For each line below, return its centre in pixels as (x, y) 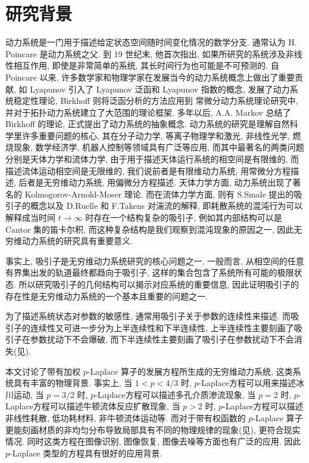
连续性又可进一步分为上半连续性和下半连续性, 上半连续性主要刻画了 (162, 327)
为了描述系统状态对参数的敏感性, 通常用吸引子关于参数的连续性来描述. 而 (148, 316)
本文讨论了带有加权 (43, 371)
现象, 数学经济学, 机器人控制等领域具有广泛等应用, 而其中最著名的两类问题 (159, 147)
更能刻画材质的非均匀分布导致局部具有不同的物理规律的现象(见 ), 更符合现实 (153, 429)
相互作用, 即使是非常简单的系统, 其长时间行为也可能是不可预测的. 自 (146, 65)
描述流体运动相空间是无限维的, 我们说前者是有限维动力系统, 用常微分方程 (148, 170)
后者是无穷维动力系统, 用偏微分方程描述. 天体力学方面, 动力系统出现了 (156, 182)
